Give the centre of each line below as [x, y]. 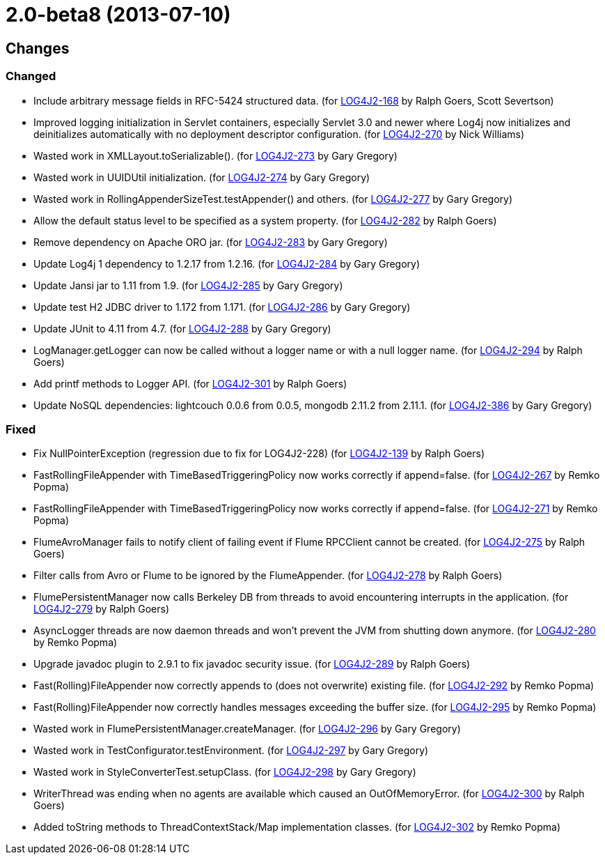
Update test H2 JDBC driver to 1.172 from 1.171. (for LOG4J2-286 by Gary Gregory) [222, 307]
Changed [31, 76]
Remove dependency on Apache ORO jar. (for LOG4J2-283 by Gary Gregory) [211, 242]
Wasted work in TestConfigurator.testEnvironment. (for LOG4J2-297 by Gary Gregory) [231, 751]
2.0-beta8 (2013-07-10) [118, 15]
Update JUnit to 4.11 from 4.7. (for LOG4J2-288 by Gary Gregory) [182, 328]
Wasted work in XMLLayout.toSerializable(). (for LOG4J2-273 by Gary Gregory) [215, 155]
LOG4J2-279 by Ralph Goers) [102, 609]
